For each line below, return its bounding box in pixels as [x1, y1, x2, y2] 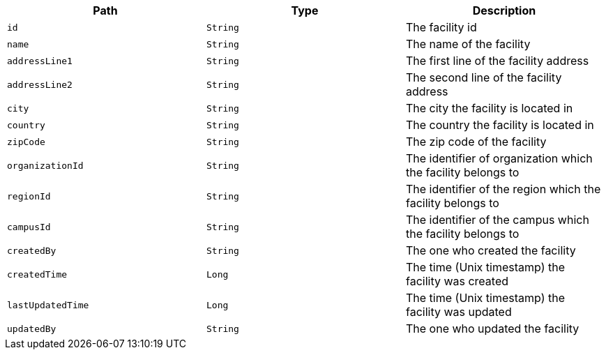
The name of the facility [405, 37, 531, 51]
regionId [7, 190, 51, 202]
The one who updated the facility [405, 322, 580, 335]
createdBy [7, 245, 56, 256]
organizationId [7, 160, 84, 171]
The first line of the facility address [405, 54, 589, 68]
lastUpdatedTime [7, 299, 89, 310]
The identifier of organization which [405, 151, 593, 165]
